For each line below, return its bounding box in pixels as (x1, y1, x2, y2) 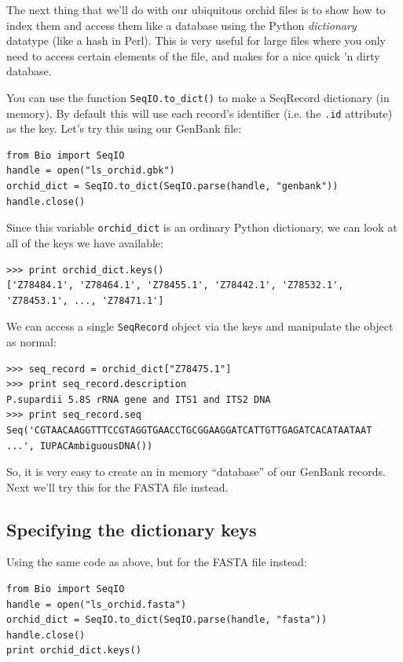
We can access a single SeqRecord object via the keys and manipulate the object (6, 318, 394, 335)
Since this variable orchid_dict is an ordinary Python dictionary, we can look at (6, 219, 398, 236)
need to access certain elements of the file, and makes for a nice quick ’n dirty (6, 47, 380, 64)
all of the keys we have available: (6, 234, 163, 251)
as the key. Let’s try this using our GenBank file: (6, 120, 242, 137)
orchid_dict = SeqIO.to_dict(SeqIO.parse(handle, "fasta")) (6, 614, 328, 626)
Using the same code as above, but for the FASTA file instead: (6, 554, 307, 570)
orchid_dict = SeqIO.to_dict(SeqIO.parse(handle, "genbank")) (6, 181, 339, 192)
